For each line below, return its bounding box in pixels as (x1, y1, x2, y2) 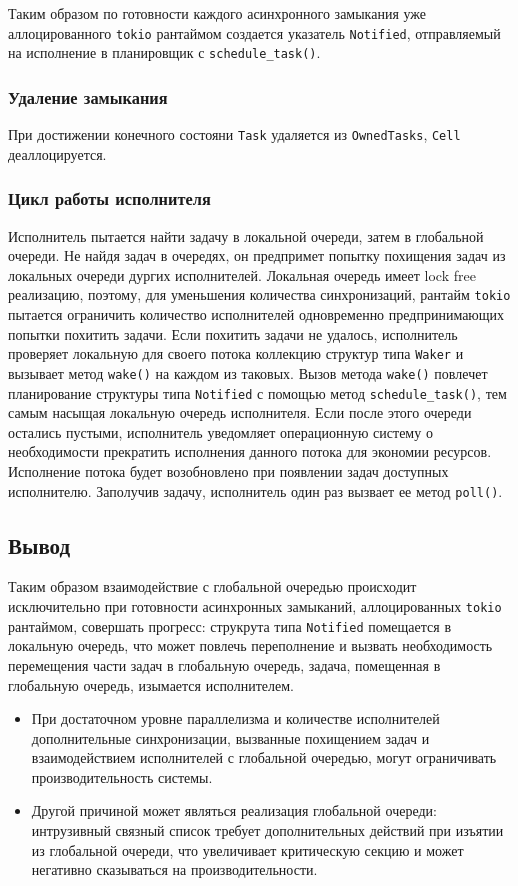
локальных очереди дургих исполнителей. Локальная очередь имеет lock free (8, 264, 476, 285)
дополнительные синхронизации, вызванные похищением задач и (31, 727, 430, 748)
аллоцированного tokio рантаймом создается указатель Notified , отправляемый (8, 22, 501, 43)
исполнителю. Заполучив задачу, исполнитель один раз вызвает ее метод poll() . (8, 480, 503, 501)
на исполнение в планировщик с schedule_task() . (8, 42, 321, 63)
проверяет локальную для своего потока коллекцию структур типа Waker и (8, 343, 464, 364)
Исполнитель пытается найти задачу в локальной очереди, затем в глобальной (8, 225, 484, 246)
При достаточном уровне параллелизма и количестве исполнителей (31, 708, 440, 729)
